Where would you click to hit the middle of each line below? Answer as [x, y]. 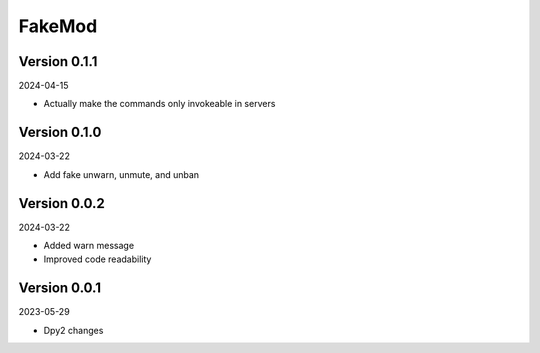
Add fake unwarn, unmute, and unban [121, 174]
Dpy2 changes [73, 330]
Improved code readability [97, 259]
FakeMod [58, 26]
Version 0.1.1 [58, 61]
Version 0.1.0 [60, 132]
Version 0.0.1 [60, 288]
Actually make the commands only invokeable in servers [159, 104]
